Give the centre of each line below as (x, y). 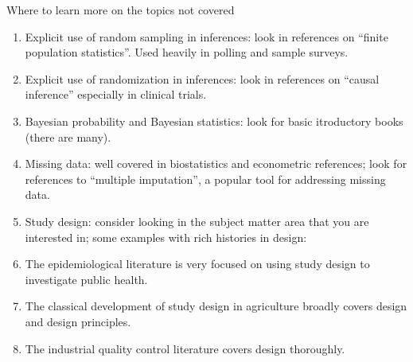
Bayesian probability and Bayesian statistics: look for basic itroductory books (214, 121)
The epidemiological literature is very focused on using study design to (197, 264)
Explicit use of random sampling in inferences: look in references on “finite (206, 36)
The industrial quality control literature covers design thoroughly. (185, 348)
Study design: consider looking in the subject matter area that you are (197, 221)
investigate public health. (86, 279)
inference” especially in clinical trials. (116, 94)
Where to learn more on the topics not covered (121, 10)
